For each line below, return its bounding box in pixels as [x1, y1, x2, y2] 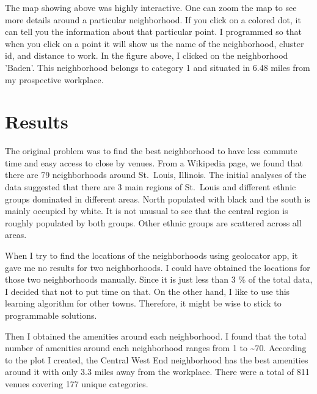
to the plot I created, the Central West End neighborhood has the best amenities [5, 353, 308, 366]
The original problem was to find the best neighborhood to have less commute [5, 144, 297, 157]
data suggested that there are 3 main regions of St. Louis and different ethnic [5, 180, 296, 193]
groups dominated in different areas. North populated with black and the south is [5, 192, 310, 205]
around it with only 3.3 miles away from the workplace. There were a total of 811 [5, 365, 310, 378]
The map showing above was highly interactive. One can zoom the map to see [5, 1, 297, 13]
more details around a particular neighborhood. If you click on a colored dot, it [5, 13, 301, 26]
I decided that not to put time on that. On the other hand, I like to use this [5, 284, 290, 297]
